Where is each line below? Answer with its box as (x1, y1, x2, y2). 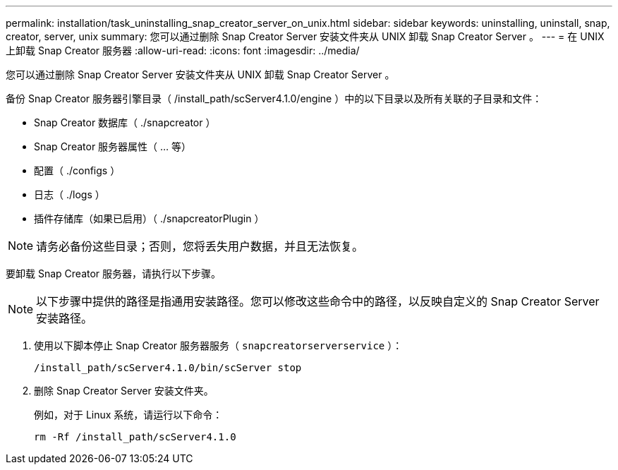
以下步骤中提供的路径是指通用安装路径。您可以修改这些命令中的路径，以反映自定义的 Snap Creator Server (36, 294, 600, 308)
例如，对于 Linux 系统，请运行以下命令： (34, 409, 223, 421)
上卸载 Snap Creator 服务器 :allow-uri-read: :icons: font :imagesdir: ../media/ (6, 44, 360, 56)
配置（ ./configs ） (34, 164, 121, 176)
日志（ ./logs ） (34, 188, 105, 200)
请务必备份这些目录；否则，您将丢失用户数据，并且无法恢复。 (36, 239, 364, 253)
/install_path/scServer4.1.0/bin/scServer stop (34, 362, 302, 373)
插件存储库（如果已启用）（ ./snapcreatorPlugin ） (34, 212, 265, 224)
